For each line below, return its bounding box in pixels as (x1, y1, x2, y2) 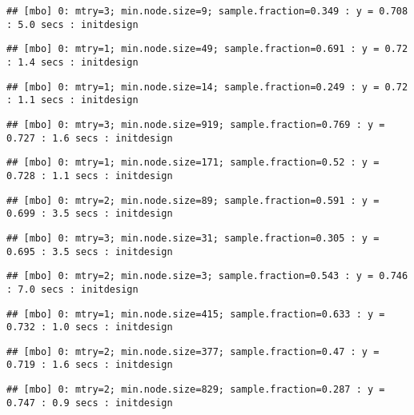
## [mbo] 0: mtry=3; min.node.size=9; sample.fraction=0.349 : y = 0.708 (6, 6, 408, 17)
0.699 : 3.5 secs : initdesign (6, 208, 173, 220)
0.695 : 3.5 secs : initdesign (6, 245, 173, 257)
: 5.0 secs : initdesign (6, 18, 139, 30)
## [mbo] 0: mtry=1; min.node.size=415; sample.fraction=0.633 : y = (6, 308, 385, 320)
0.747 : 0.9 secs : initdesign (6, 397, 173, 409)
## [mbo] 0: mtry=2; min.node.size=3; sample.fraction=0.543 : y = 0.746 (6, 270, 408, 282)
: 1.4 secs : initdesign (6, 56, 139, 68)
